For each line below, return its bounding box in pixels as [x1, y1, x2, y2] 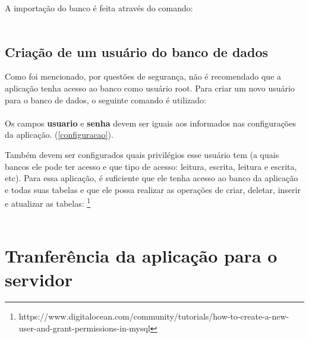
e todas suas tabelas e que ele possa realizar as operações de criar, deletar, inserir [5, 183, 301, 195]
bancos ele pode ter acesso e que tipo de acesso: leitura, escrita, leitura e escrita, [5, 160, 297, 172]
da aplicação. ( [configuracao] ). [5, 128, 113, 141]
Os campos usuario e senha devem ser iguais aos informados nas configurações [5, 116, 296, 129]
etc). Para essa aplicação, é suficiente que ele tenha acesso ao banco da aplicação [5, 172, 298, 184]
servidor [5, 267, 72, 291]
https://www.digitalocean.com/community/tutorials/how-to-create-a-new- [18, 310, 289, 323]
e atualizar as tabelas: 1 [5, 195, 91, 209]
